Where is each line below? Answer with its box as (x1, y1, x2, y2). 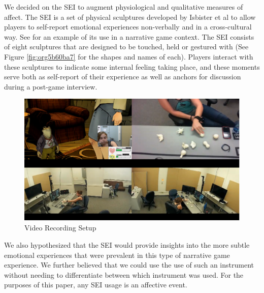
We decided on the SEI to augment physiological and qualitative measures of (4, 2, 243, 12)
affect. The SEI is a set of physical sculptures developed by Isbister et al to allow (4, 11, 256, 22)
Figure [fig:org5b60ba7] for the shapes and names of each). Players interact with (4, 51, 253, 62)
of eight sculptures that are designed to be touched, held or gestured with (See (4, 41, 249, 52)
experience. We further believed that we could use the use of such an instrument (4, 259, 254, 270)
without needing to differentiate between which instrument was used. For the (4, 269, 244, 280)
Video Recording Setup (24, 222, 96, 233)
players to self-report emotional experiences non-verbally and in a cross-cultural (4, 21, 252, 32)
